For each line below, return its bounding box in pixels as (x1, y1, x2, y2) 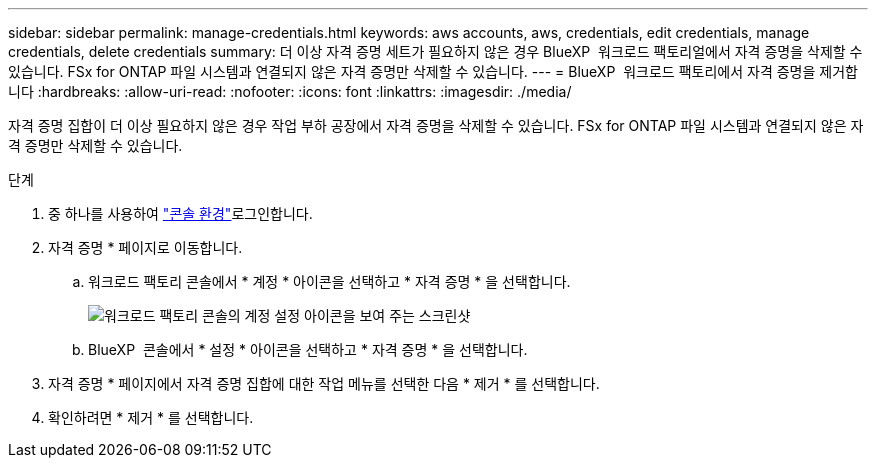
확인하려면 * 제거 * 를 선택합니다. (48, 409, 254, 426)
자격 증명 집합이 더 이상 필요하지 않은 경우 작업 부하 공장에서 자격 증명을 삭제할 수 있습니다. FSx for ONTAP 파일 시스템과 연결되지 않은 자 (8, 117, 864, 134)
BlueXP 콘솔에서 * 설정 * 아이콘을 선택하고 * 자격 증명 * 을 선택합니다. (88, 341, 528, 358)
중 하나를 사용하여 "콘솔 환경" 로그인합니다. (48, 205, 313, 222)
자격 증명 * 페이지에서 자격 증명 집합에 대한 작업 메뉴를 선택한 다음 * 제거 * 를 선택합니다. (48, 375, 600, 392)
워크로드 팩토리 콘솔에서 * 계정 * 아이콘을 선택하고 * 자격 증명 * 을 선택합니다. (88, 273, 571, 290)
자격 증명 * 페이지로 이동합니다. (48, 239, 243, 256)
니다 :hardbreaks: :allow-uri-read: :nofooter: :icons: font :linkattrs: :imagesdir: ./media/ (8, 83, 572, 100)
